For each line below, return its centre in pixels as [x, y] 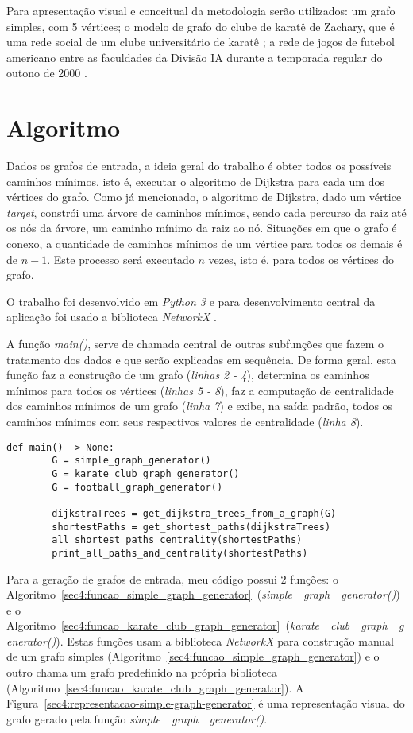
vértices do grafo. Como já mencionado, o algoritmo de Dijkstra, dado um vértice [204, 197]
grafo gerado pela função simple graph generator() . [137, 718]
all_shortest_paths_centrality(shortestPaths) [177, 540]
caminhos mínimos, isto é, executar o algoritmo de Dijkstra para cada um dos [195, 181]
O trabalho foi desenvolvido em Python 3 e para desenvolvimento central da [191, 301]
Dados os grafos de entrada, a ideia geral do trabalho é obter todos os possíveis [199, 166]
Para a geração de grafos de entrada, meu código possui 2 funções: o [172, 578]
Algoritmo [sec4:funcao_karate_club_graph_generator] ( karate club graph [197, 625]
